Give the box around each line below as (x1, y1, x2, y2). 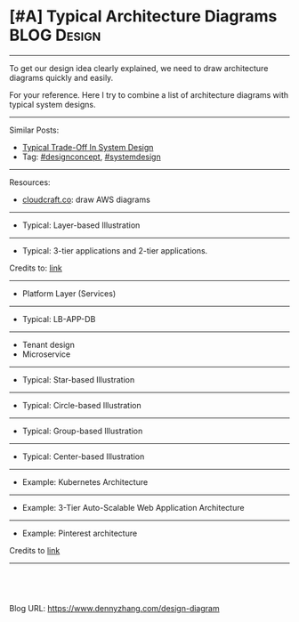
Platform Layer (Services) (21, 287, 117, 299)
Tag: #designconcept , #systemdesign (21, 151, 162, 162)
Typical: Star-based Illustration (21, 374, 135, 384)
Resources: (9, 176, 51, 188)
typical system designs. (9, 99, 96, 109)
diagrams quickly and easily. (9, 72, 114, 83)
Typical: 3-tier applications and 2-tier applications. (21, 245, 208, 255)
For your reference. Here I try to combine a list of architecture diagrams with (9, 89, 289, 100)
